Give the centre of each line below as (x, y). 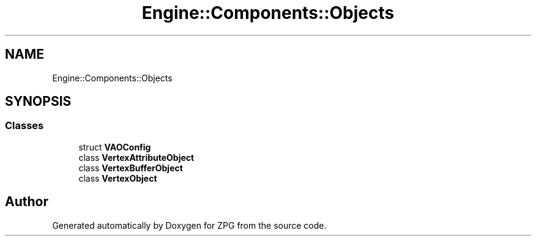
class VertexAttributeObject (136, 157)
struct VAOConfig (115, 147)
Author (27, 202)
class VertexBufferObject (131, 168)
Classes (24, 126)
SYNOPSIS (38, 102)
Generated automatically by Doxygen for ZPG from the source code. (189, 225)
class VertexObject (118, 178)
